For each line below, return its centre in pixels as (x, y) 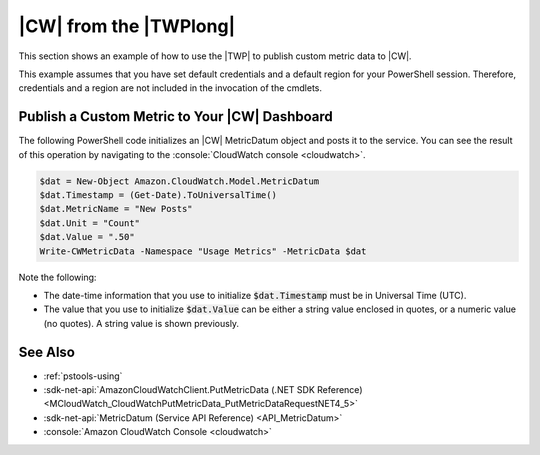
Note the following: (57, 277)
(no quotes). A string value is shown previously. (141, 323)
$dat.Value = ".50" (87, 237)
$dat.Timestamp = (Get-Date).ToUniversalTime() (158, 195)
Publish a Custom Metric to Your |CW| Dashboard (176, 116)
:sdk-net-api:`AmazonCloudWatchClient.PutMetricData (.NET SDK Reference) (203, 390)
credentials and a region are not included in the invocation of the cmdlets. (170, 88)
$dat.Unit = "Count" (89, 223)
